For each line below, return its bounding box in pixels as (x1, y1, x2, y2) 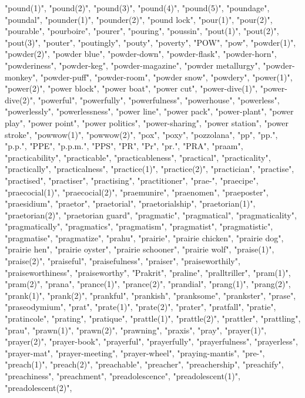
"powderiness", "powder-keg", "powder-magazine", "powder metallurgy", (5, 59, 260, 71)
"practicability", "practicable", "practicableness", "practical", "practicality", (5, 151, 271, 163)
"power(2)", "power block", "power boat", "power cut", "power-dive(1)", (5, 82, 258, 95)
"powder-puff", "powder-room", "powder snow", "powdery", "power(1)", (40, 70, 293, 83)
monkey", (5, 70, 38, 83)
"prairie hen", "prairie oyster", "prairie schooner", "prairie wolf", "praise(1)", (5, 243, 274, 255)
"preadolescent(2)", (5, 381, 72, 393)
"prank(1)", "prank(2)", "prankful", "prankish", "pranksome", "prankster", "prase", (5, 289, 296, 301)
